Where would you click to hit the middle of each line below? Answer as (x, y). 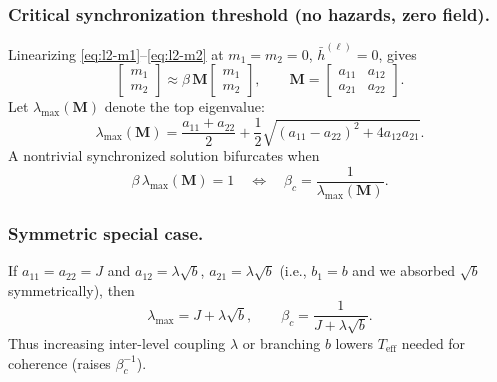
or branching (281, 342)
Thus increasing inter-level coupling (117, 342)
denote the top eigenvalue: (184, 106)
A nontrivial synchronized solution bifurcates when (164, 155)
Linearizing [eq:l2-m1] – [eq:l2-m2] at (116, 53)
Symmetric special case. (106, 233)
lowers (354, 342)
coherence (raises (59, 362)
